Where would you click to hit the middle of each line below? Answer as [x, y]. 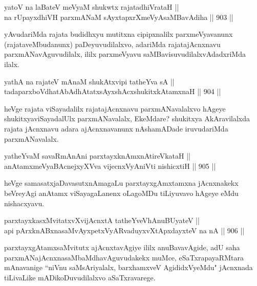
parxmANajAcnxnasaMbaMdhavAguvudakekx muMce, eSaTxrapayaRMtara [124, 257]
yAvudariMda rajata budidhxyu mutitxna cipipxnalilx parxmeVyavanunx [119, 34]
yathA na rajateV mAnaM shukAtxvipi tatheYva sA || [89, 81]
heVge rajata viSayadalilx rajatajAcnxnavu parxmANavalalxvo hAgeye [115, 108]
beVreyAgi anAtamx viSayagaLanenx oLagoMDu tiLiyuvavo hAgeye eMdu [121, 193]
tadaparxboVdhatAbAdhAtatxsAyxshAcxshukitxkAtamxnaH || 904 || [113, 91]
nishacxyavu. [24, 203]
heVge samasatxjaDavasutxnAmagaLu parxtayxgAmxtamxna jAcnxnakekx [121, 183]
